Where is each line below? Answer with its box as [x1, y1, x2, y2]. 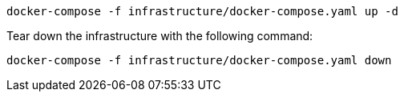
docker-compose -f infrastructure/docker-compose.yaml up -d [6, 5, 398, 18]
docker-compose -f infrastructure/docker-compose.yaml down [6, 54, 392, 67]
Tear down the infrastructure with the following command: [6, 29, 313, 43]
